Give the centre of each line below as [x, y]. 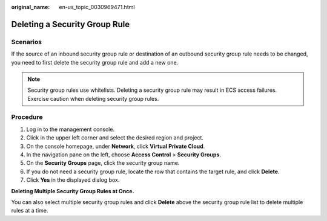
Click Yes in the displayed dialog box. [73, 180]
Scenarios [27, 42]
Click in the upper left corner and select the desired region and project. [115, 138]
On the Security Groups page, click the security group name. [103, 163]
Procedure [27, 117]
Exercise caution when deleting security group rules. [93, 98]
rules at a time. [30, 211]
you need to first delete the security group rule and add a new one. [95, 62]
